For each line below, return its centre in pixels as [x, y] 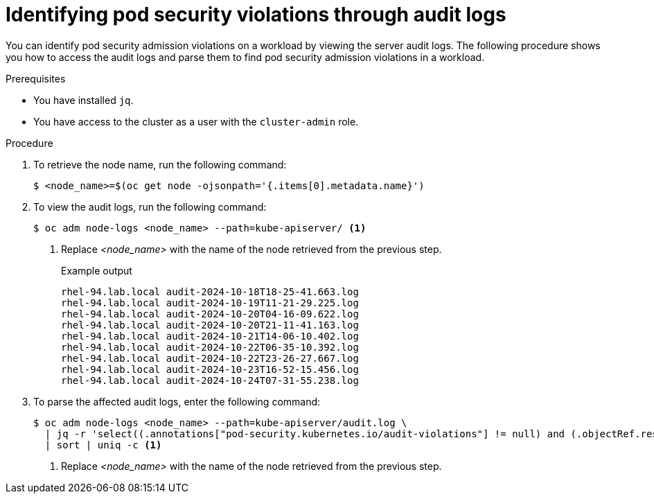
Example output [97, 270]
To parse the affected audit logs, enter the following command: [177, 401]
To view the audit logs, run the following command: [150, 207]
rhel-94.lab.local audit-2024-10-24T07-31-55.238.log [210, 380]
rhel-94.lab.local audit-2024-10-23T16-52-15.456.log [210, 369]
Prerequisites [36, 78]
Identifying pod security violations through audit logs [256, 15]
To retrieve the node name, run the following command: [160, 164]
